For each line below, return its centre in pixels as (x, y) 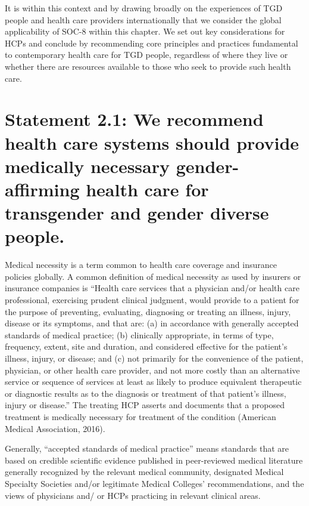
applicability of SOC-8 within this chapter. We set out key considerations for (145, 31)
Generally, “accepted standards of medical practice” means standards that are (147, 448)
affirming (42, 189)
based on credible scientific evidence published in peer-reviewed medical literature (154, 460)
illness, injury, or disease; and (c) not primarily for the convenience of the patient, (154, 358)
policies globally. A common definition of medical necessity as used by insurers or (153, 276)
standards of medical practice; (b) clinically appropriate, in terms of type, (139, 334)
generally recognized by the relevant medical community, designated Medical (144, 472)
